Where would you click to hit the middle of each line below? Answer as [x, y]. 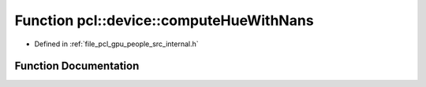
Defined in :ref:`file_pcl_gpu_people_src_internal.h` [116, 44]
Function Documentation [77, 66]
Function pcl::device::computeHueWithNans [164, 20]
